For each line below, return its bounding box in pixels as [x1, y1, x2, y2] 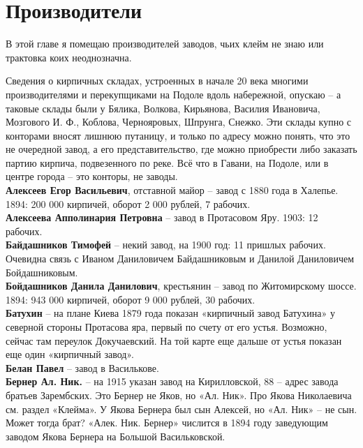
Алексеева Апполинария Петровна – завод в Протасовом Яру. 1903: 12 [6, 210, 318, 225]
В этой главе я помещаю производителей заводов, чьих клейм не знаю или [6, 36, 324, 51]
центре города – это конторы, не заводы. [6, 169, 178, 184]
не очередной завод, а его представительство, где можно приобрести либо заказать [6, 142, 357, 156]
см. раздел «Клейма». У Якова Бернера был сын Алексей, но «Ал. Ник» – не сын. [6, 401, 357, 416]
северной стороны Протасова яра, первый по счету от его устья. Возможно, [6, 320, 327, 334]
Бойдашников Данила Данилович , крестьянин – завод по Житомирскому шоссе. [6, 278, 357, 293]
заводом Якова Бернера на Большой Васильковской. [6, 428, 225, 443]
